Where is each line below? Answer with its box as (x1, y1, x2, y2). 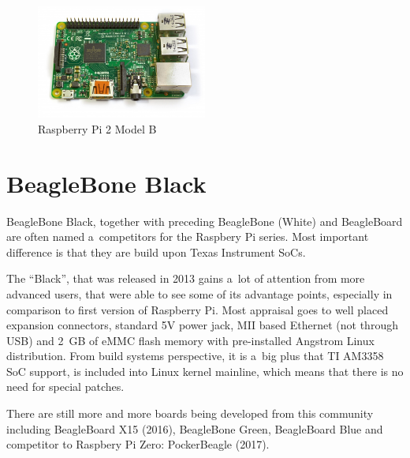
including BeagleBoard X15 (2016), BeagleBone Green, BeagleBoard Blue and (6, 420, 383, 437)
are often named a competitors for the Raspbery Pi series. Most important (6, 228, 369, 245)
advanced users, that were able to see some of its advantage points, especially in (6, 285, 393, 302)
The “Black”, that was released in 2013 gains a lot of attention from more (6, 270, 365, 287)
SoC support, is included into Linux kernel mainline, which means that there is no (6, 362, 404, 379)
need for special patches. (6, 378, 125, 395)
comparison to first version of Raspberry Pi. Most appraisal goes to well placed (6, 301, 389, 317)
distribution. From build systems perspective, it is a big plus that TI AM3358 (6, 347, 384, 364)
